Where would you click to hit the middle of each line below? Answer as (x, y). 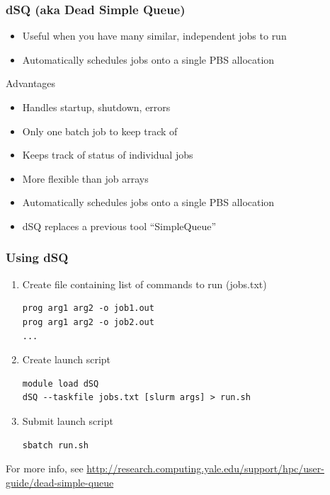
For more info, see (45, 468)
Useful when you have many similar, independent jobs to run (154, 36)
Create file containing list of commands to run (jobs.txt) (144, 284)
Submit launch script (68, 420)
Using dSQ (37, 257)
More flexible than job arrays (85, 178)
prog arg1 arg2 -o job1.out (88, 308)
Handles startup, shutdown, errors (96, 107)
